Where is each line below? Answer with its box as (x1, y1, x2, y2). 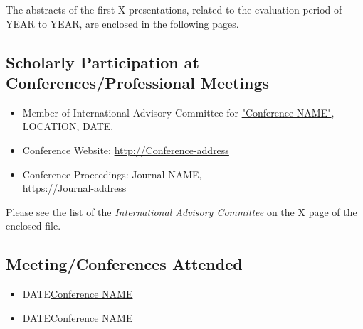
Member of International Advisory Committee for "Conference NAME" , (22, 104, 335, 119)
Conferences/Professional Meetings (6, 71, 270, 93)
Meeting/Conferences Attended (6, 253, 243, 275)
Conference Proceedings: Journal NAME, (22, 166, 202, 181)
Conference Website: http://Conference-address (22, 142, 229, 157)
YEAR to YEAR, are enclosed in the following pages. (6, 16, 239, 31)
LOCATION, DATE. (22, 119, 114, 134)
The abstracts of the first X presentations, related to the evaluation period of (6, 2, 342, 16)
